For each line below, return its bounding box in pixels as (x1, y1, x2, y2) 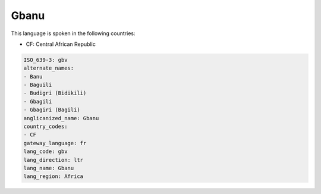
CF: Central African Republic (26, 40, 96, 48)
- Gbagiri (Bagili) (23, 107, 80, 113)
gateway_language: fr (23, 140, 87, 146)
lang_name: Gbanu (23, 165, 74, 171)
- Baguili (23, 82, 52, 89)
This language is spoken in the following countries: (11, 30, 136, 37)
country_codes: (23, 123, 68, 130)
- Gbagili (23, 98, 52, 105)
